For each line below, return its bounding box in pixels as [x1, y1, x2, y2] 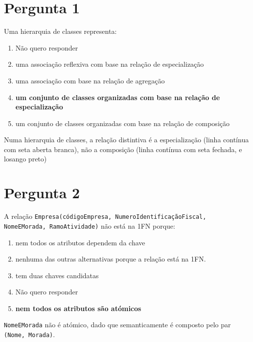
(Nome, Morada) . [4, 329, 55, 340]
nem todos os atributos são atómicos [15, 303, 141, 313]
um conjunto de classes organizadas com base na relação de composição [15, 118, 230, 128]
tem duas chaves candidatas [15, 270, 99, 280]
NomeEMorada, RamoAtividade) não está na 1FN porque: [4, 220, 175, 231]
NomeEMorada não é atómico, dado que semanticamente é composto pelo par [4, 319, 231, 330]
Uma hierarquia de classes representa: [4, 26, 117, 36]
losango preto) [4, 154, 47, 164]
